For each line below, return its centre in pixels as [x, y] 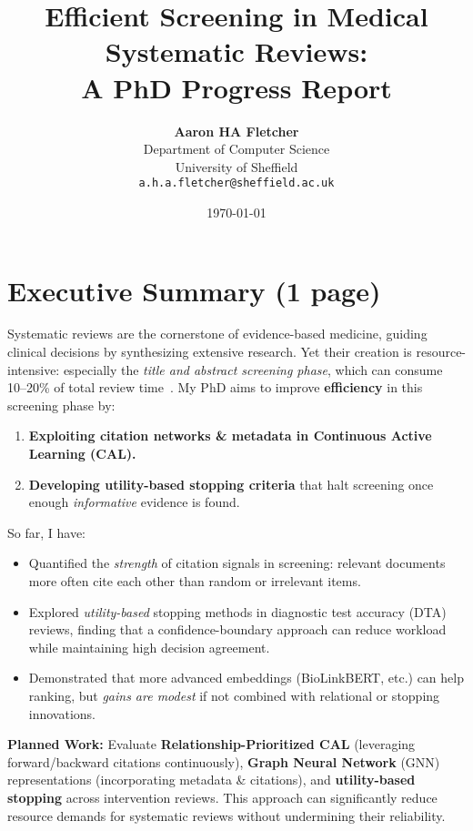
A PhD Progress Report [236, 87]
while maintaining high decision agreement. [149, 647]
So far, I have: [46, 532]
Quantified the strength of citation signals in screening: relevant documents [237, 563]
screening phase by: [61, 405]
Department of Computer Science [236, 149]
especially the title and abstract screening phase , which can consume [253, 369]
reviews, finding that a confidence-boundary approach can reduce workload [237, 629]
